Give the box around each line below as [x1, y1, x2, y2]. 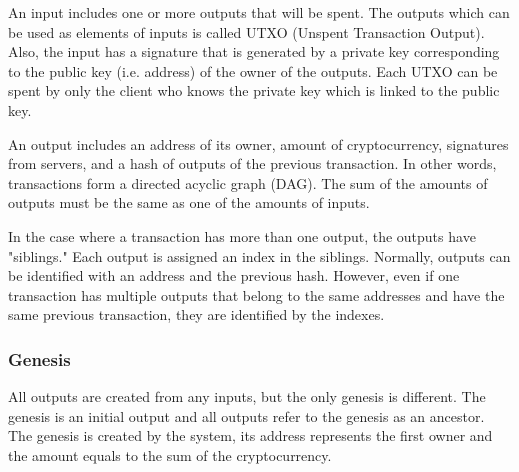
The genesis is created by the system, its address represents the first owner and [8, 425, 493, 446]
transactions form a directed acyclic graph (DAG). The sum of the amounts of [8, 172, 488, 193]
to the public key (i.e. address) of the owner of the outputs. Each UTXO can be [8, 60, 498, 81]
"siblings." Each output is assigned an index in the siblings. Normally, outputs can [8, 245, 511, 266]
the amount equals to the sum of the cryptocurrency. [8, 444, 332, 465]
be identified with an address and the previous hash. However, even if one [8, 265, 460, 286]
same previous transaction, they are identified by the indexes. [8, 304, 385, 325]
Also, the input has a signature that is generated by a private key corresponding [8, 41, 500, 62]
